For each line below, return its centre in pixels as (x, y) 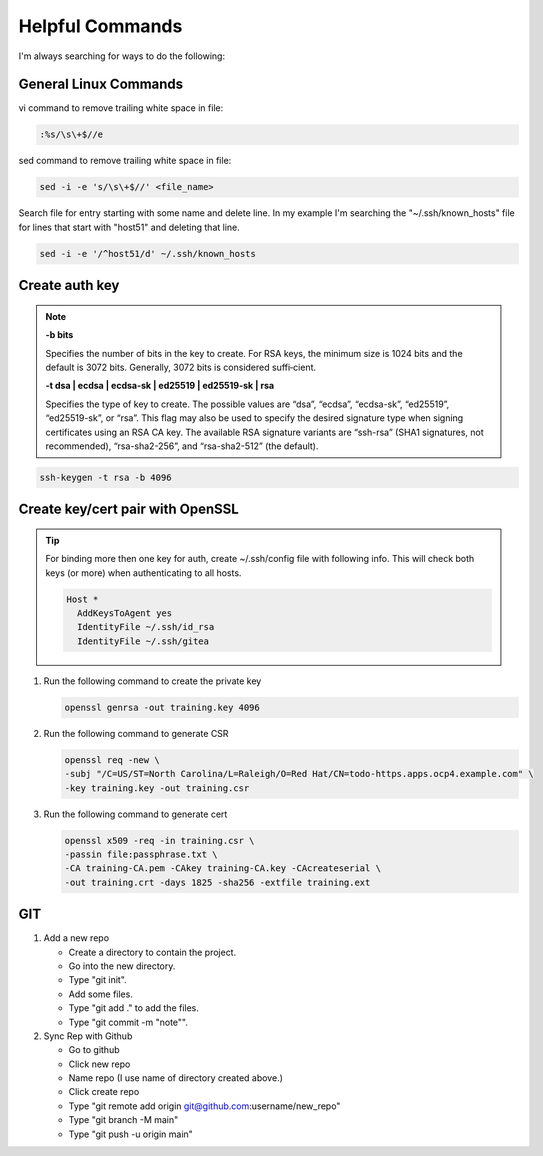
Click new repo (99, 1064)
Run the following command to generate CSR (136, 733)
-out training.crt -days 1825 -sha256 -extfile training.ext (217, 882)
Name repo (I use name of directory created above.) (176, 1078)
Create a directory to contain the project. (152, 952)
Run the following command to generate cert (135, 814)
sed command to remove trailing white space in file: (125, 161)
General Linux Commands (101, 84)
